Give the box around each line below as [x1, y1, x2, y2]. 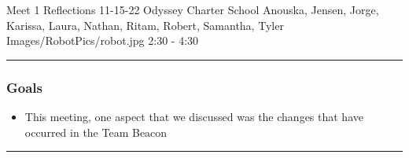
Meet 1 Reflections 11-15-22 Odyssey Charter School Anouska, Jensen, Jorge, [6, 2, 379, 17]
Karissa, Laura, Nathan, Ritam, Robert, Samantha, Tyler [6, 17, 284, 33]
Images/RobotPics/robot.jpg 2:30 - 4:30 [6, 32, 199, 49]
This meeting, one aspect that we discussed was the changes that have [24, 108, 363, 124]
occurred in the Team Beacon [24, 123, 168, 140]
